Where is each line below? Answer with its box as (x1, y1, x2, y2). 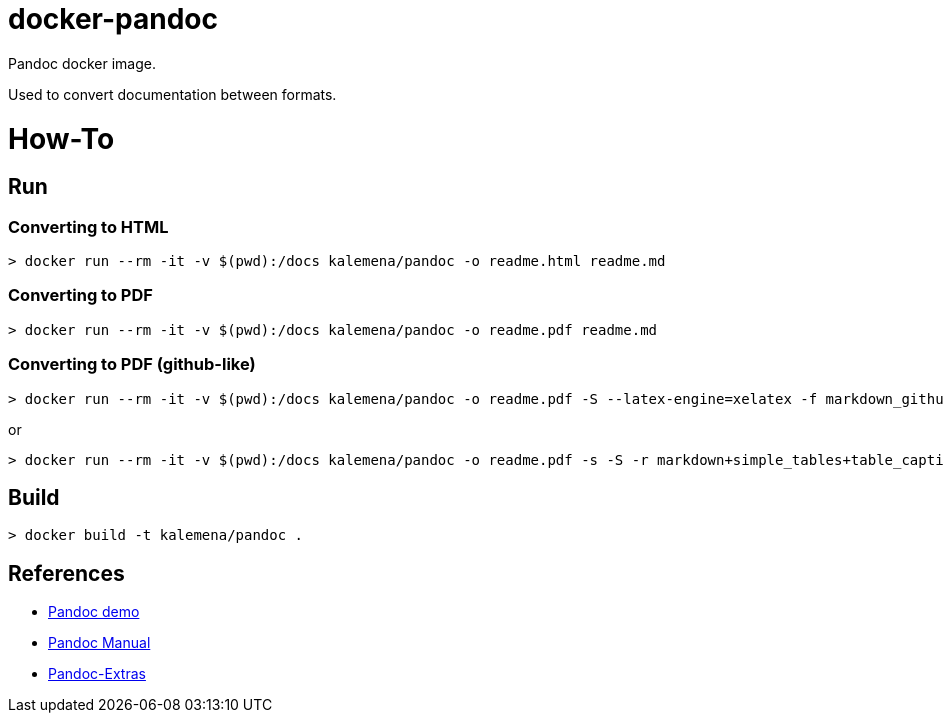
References (8, 560, 125, 586)
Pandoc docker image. (8, 54, 156, 72)
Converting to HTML (8, 216, 169, 237)
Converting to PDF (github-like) (8, 354, 256, 375)
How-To (8, 121, 115, 156)
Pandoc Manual (48, 634, 151, 652)
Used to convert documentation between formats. (8, 85, 337, 103)
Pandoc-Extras (48, 665, 146, 683)
